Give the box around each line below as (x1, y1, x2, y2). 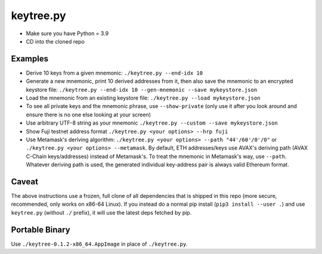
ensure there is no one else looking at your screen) (26, 111, 151, 118)
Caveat (11, 176, 39, 187)
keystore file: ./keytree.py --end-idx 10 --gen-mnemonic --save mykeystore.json (26, 86, 258, 93)
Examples (11, 54, 49, 64)
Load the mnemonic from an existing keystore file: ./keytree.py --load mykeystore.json (26, 94, 261, 101)
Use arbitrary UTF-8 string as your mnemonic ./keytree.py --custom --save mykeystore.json (26, 119, 278, 126)
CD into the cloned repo (26, 38, 85, 45)
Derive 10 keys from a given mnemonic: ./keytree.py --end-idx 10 (26, 69, 203, 76)
